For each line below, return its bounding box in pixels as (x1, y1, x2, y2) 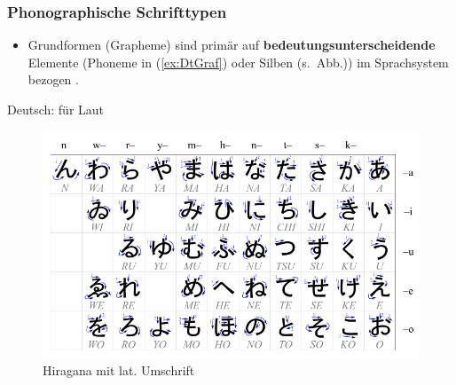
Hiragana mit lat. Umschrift (43, 361, 195, 380)
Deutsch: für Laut (7, 100, 105, 118)
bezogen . (28, 70, 79, 89)
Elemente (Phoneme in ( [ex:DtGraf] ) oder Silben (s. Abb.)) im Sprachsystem (28, 52, 449, 71)
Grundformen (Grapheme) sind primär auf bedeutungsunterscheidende (28, 35, 436, 54)
